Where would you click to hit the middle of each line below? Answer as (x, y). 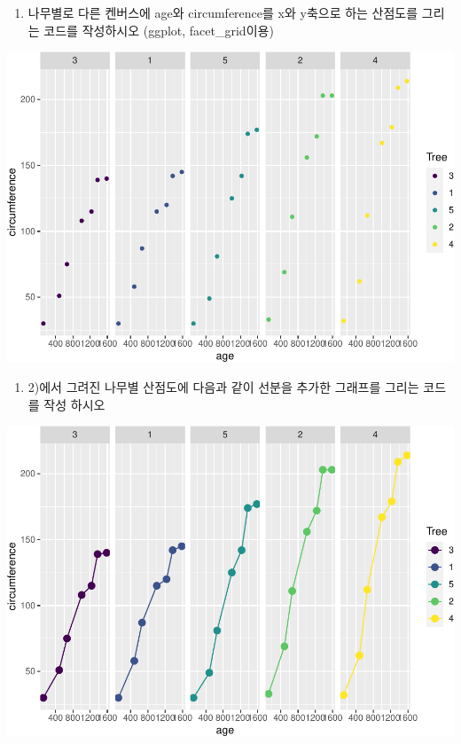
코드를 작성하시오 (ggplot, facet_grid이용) (159, 30)
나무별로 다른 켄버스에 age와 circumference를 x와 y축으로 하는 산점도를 (223, 12)
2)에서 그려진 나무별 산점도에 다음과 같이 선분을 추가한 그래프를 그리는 (223, 387)
